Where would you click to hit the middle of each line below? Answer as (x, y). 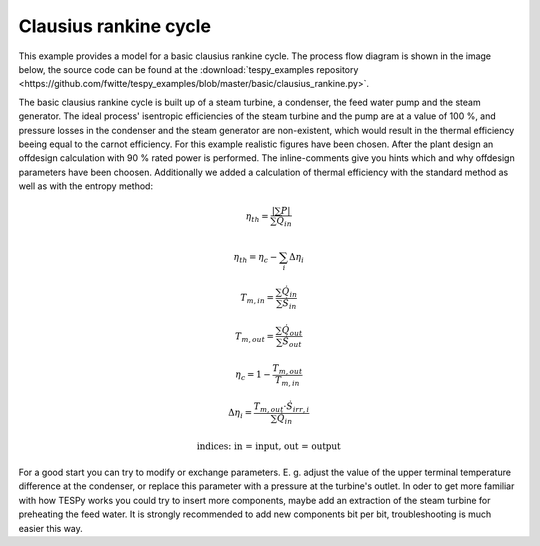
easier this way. (51, 528)
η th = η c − (255, 258)
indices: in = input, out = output (268, 446)
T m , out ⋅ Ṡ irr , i (281, 408)
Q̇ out (292, 331)
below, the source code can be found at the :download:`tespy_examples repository (188, 69)
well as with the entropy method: (86, 186)
